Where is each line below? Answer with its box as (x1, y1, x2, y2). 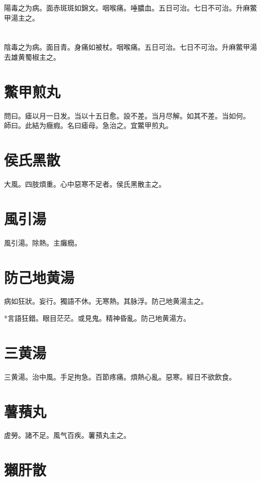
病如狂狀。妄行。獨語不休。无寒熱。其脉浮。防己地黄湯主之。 (4, 296, 208, 306)
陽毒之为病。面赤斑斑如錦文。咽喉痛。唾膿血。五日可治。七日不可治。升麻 (4, 3, 250, 13)
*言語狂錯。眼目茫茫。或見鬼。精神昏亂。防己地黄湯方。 (4, 313, 190, 323)
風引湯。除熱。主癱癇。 (4, 237, 81, 248)
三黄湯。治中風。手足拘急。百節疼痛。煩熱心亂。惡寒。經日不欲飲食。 (4, 371, 236, 382)
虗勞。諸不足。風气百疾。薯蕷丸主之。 (4, 430, 130, 440)
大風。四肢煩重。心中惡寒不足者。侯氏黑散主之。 (4, 179, 166, 189)
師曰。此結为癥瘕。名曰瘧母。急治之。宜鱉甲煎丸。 (4, 120, 173, 131)
